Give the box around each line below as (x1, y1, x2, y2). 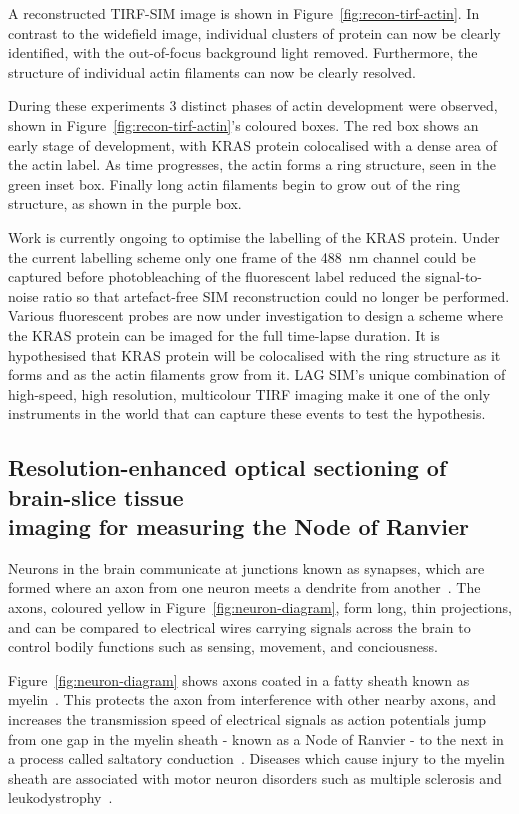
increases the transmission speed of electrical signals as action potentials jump (8, 709, 487, 730)
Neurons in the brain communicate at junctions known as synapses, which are (8, 557, 485, 578)
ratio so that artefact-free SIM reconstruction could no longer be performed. (43, 285, 510, 306)
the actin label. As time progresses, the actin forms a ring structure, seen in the (8, 154, 497, 175)
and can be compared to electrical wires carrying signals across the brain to (8, 616, 471, 637)
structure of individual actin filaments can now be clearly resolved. (8, 61, 416, 82)
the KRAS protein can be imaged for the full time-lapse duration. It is (8, 324, 440, 345)
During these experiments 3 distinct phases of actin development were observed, (8, 95, 498, 116)
